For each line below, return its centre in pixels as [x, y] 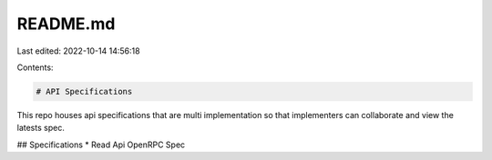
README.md [66, 24]
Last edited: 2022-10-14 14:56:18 [78, 51]
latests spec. [41, 128]
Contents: [35, 67]
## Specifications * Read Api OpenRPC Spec [101, 145]
